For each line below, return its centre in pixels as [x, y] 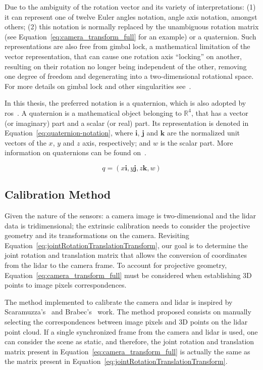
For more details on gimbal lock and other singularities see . [98, 86]
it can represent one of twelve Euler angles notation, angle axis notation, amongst [131, 16]
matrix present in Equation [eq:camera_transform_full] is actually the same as [127, 351]
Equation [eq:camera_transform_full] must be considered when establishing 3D [128, 275]
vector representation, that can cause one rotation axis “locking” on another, [123, 56]
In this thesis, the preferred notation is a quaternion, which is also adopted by [125, 103]
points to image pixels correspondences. [66, 285]
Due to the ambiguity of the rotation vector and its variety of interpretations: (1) [130, 7]
